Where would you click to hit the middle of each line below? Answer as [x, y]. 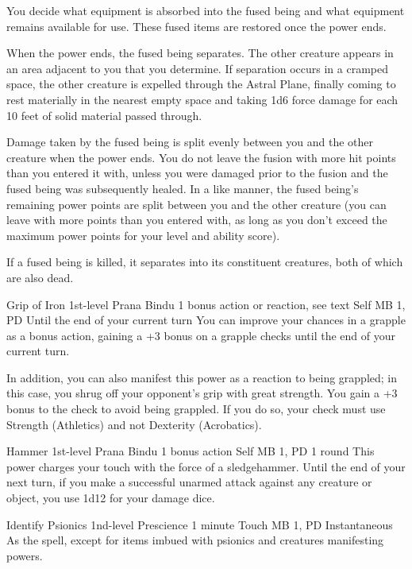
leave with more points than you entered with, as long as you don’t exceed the [197, 220]
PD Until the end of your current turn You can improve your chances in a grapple [206, 320]
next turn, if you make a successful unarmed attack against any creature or [189, 482]
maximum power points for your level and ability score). [143, 235]
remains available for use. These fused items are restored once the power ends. [196, 26]
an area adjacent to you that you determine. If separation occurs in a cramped [198, 68]
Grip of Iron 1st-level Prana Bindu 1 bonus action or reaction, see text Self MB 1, [206, 304]
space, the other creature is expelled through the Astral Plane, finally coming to [201, 84]
